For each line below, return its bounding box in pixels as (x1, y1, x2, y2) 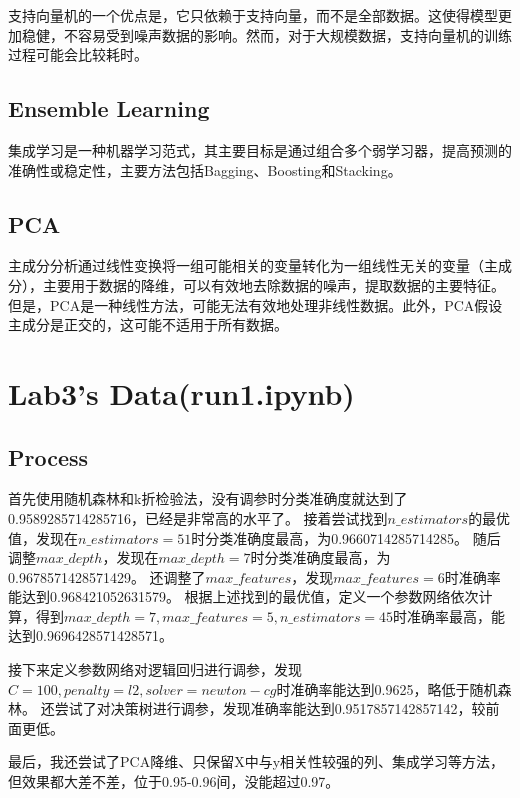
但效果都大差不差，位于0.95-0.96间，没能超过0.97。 (8, 771, 340, 792)
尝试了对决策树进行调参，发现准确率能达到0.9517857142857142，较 (54, 698, 486, 719)
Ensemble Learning (8, 93, 210, 124)
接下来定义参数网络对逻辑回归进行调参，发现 (8, 659, 302, 680)
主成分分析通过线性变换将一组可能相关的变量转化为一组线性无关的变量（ (8, 255, 484, 276)
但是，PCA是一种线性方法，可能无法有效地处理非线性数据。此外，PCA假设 (8, 294, 503, 315)
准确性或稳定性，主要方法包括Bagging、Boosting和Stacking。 (8, 159, 402, 180)
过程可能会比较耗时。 (8, 44, 148, 65)
